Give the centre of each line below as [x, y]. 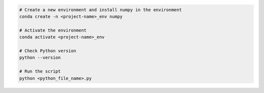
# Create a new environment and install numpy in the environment [100, 10]
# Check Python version [48, 51]
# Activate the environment [53, 30]
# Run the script [40, 71]
